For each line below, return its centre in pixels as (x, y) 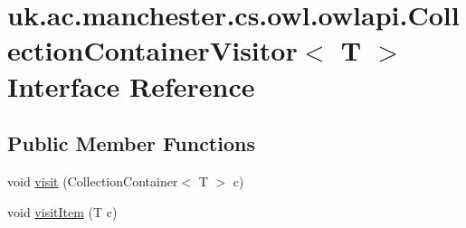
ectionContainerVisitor (152, 50)
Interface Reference (131, 85)
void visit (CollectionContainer (93, 180)
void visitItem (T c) (62, 211)
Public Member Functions (131, 143)
